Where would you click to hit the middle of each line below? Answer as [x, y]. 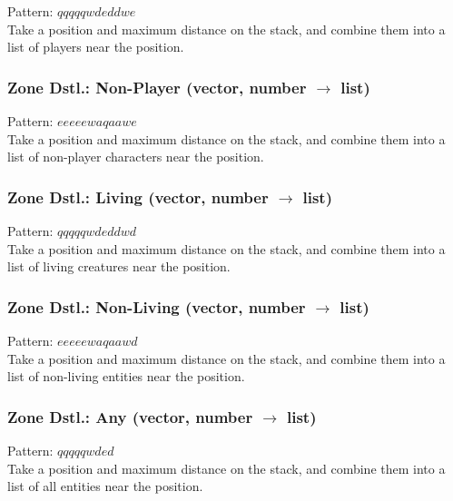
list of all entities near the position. [105, 486]
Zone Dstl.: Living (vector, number [138, 196]
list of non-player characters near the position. [136, 157]
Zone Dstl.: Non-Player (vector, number [157, 87]
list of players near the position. [96, 47]
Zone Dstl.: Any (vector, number [130, 416]
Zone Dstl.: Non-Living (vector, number [157, 306]
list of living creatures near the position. [119, 266]
